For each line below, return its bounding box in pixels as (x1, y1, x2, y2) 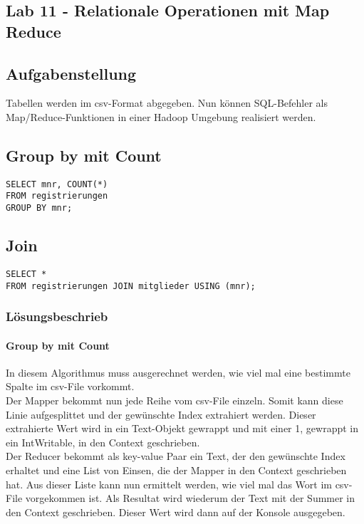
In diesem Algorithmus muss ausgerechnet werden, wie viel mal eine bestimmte (6, 365, 350, 379)
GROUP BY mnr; (6, 203, 73, 214)
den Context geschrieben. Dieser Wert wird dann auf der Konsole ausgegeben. (6, 504, 345, 519)
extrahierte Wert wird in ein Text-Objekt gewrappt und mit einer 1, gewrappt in (6, 421, 358, 436)
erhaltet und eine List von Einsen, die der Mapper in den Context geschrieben (6, 463, 347, 478)
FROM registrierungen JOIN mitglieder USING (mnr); (6, 281, 256, 291)
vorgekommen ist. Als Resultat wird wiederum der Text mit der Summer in (25, 491, 355, 505)
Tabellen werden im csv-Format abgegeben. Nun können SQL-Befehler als (6, 95, 328, 110)
